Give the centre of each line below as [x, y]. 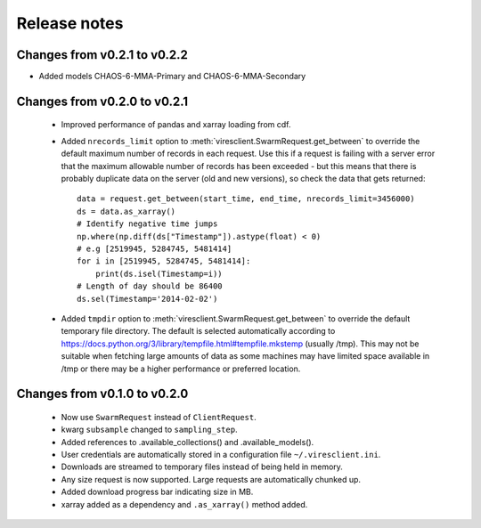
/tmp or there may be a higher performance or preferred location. [181, 369]
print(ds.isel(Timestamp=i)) [159, 273]
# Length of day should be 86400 [150, 286]
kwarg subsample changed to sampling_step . [149, 430]
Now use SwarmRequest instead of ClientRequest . [159, 417]
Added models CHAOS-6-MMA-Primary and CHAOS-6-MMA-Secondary [172, 77]
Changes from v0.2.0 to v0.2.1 [102, 101]
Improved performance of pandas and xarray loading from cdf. [176, 125]
